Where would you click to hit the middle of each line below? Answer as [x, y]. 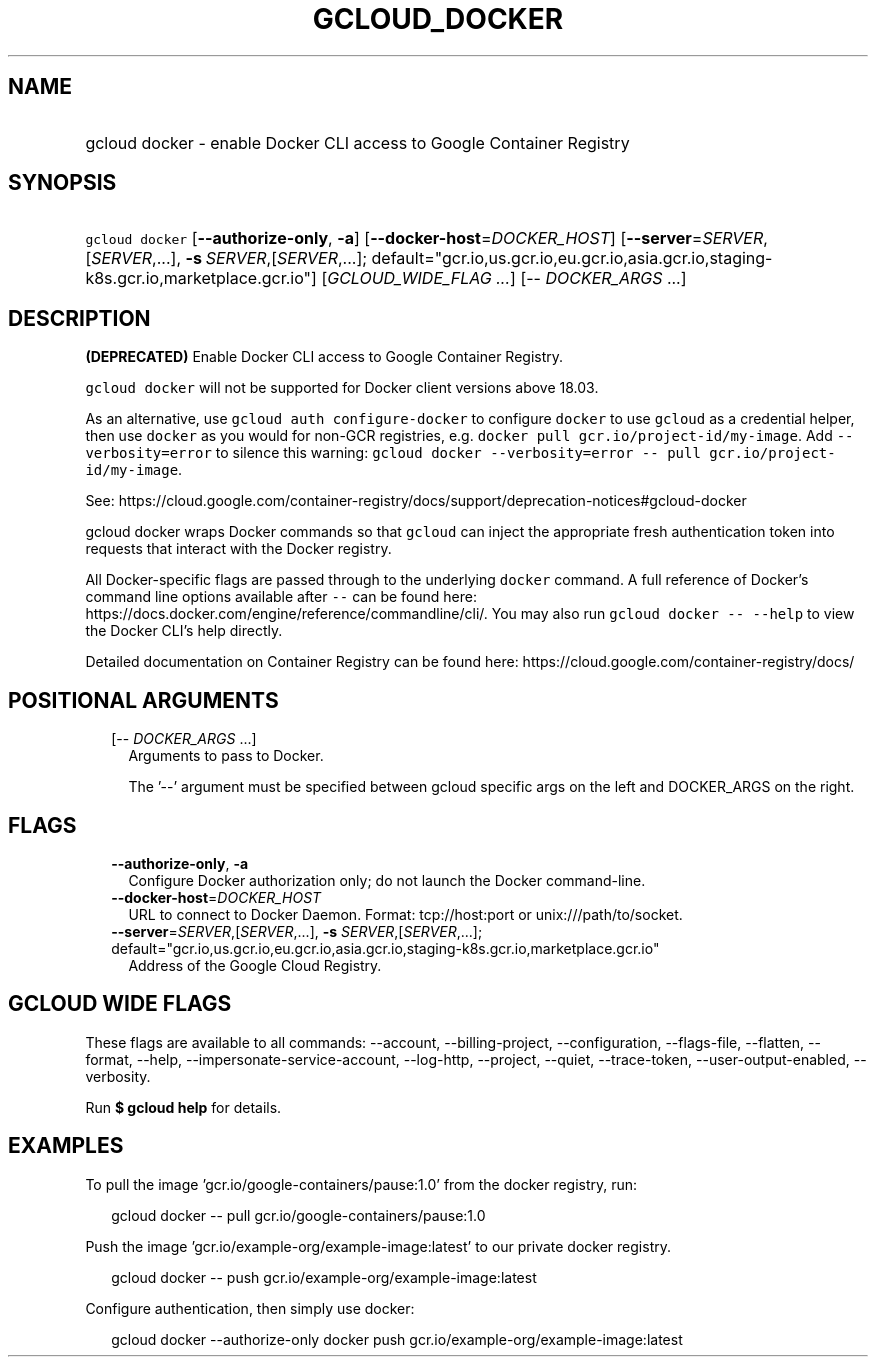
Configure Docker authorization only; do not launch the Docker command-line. [387, 880]
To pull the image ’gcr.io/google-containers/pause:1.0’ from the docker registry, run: [361, 1184]
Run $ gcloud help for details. [183, 1107]
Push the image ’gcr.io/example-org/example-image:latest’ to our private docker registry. [378, 1246]
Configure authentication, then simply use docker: [250, 1308]
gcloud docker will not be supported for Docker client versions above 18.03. [342, 388]
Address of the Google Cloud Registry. [255, 965]
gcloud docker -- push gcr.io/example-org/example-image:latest [324, 1277]
